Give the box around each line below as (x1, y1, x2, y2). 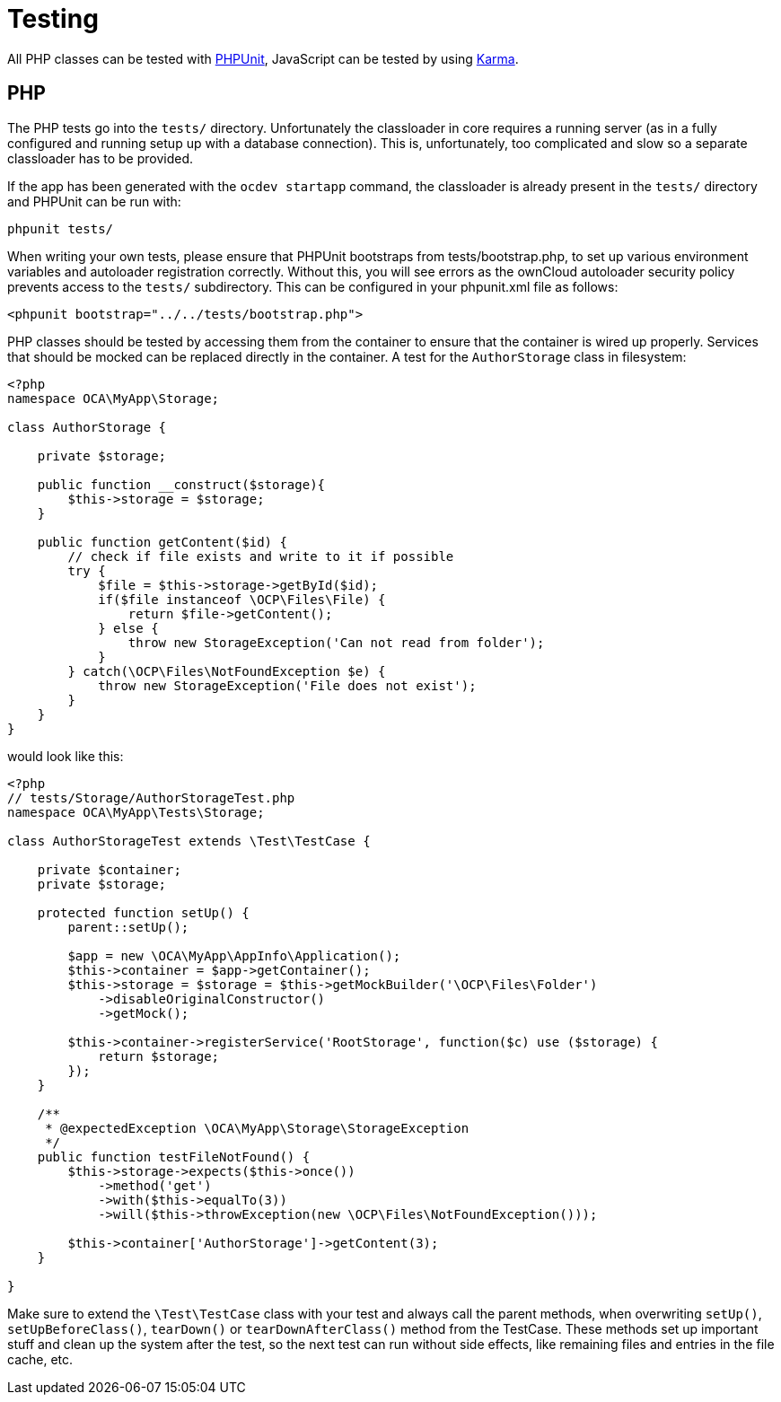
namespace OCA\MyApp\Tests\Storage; (7, 804, 265, 819)
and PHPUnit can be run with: (7, 193, 181, 209)
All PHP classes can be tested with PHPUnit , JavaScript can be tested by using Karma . (7, 50, 519, 66)
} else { (98, 620, 159, 635)
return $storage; (98, 1048, 220, 1064)
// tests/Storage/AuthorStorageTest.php (7, 790, 295, 805)
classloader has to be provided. (7, 150, 193, 166)
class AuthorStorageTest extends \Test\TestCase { (7, 833, 371, 848)
